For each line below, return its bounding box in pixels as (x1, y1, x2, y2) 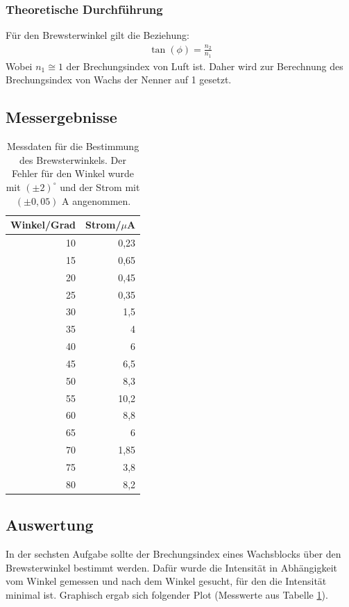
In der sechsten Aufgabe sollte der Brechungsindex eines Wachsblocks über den (6, 547, 341, 561)
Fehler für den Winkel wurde (11, 166, 135, 181)
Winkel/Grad (10, 217, 76, 232)
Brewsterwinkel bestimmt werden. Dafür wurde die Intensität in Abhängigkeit (6, 560, 337, 574)
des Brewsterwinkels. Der (19, 152, 126, 167)
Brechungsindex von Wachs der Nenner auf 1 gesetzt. (6, 72, 232, 87)
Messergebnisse (6, 106, 117, 128)
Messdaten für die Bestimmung (6, 139, 139, 153)
